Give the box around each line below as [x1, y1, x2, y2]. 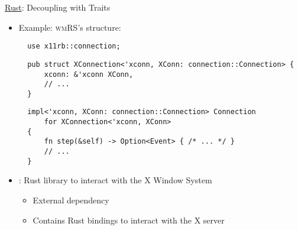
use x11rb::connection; [27, 42, 121, 51]
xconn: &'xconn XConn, [44, 70, 134, 79]
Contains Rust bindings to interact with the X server [33, 213, 225, 226]
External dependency [33, 194, 109, 206]
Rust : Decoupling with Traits [5, 1, 111, 13]
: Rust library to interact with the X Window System [18, 174, 212, 186]
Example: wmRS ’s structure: [18, 21, 121, 33]
